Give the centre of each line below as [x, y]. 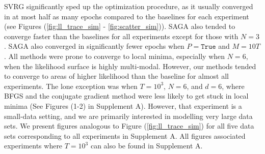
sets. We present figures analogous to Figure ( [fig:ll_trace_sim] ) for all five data [129, 126]
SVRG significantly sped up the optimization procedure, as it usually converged [129, 6]
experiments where [33, 146]
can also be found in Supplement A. [147, 146]
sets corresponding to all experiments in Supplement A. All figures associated [125, 135]
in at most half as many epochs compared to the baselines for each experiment [127, 16]
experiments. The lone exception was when [71, 86]
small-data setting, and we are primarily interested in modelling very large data [128, 116]
